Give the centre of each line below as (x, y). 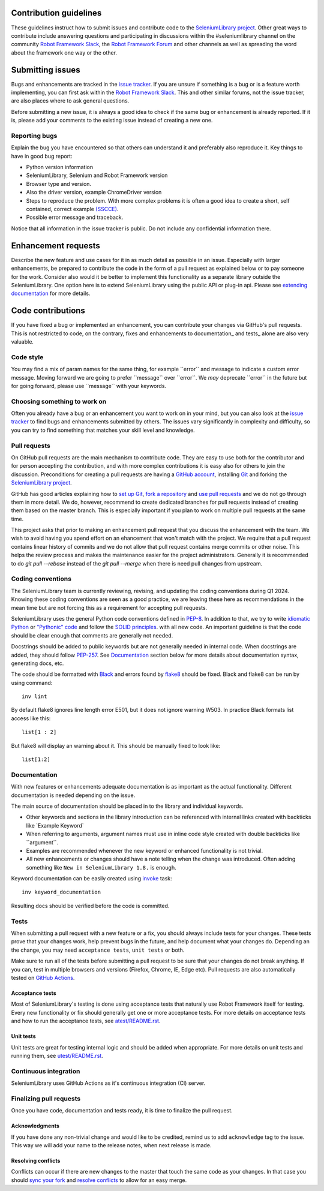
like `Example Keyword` (55, 825)
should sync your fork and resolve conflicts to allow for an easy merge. (99, 1180)
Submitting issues (46, 70)
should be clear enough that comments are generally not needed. (92, 635)
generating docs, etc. (37, 663)
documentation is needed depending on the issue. (73, 795)
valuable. (22, 341)
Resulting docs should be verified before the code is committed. (90, 906)
